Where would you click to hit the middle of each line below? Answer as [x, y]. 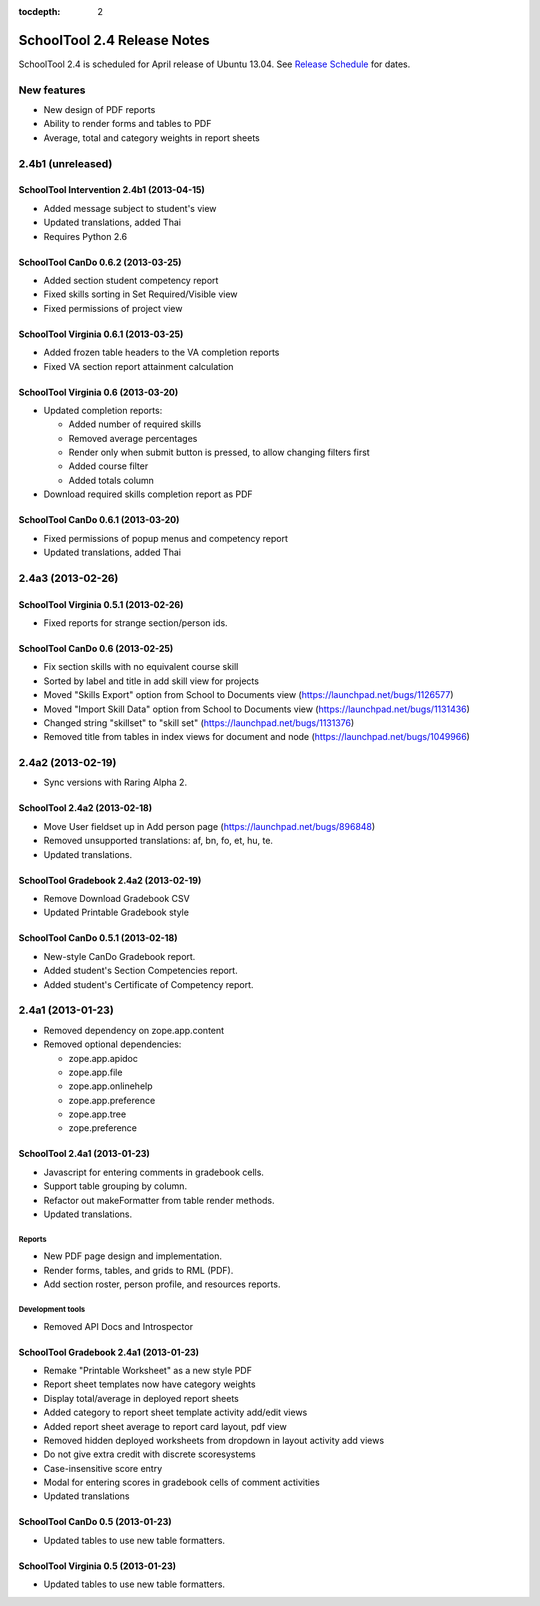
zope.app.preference [112, 1100]
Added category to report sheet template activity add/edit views [175, 1412]
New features [52, 90]
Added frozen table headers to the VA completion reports [161, 352]
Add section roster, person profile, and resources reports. [162, 1284]
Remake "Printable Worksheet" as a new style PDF [147, 1370]
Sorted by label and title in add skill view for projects [151, 681]
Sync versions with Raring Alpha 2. [115, 782]
